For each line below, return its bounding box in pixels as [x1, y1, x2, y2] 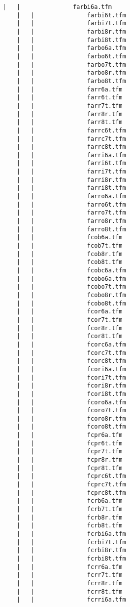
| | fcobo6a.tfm [16, 275, 126, 282]
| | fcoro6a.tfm [16, 398, 126, 406]
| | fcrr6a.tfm [16, 563, 123, 570]
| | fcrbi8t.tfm [16, 555, 126, 562]
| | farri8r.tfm [16, 176, 126, 183]
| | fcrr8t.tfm [16, 588, 123, 595]
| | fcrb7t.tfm [16, 506, 123, 513]
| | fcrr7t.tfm [16, 571, 123, 579]
